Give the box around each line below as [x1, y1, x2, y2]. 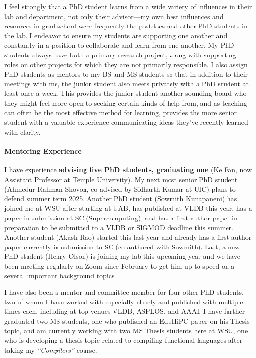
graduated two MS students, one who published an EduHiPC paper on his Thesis [4, 316, 250, 326]
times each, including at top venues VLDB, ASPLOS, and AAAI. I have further [4, 306, 245, 316]
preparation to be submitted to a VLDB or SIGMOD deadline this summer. [4, 222, 234, 232]
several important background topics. [4, 270, 116, 280]
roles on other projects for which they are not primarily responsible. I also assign [4, 59, 248, 69]
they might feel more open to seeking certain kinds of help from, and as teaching [4, 97, 247, 108]
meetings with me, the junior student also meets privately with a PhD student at [4, 78, 249, 88]
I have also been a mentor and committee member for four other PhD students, [4, 287, 244, 297]
